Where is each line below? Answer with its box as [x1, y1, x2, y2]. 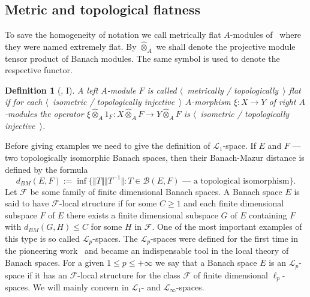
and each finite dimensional [183, 197, 284, 209]
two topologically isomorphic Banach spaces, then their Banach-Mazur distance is [5, 151, 305, 163]
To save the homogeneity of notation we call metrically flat [5, 28, 221, 41]
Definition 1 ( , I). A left [5, 83, 98, 96]
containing [249, 208, 287, 221]
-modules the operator [5, 107, 84, 119]
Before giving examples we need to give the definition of [5, 139, 210, 152]
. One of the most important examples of [152, 220, 302, 233]
